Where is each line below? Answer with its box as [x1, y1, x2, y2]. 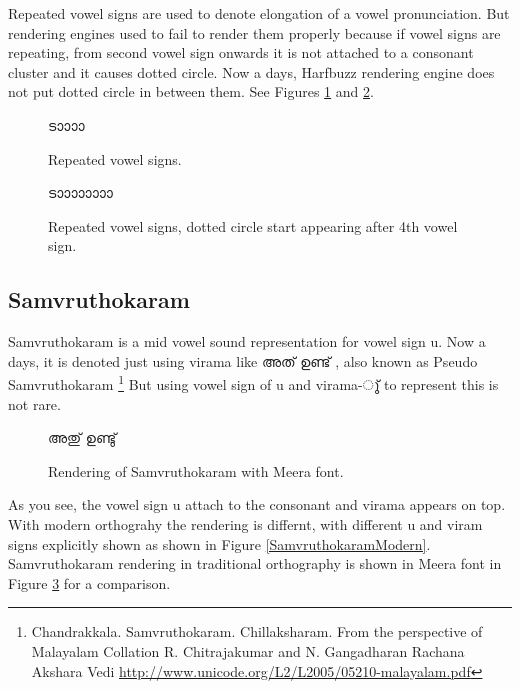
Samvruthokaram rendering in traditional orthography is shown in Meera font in [8, 553, 502, 574]
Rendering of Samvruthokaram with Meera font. [48, 460, 344, 481]
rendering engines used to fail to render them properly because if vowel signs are [8, 22, 501, 43]
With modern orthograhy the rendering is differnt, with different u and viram [8, 513, 483, 534]
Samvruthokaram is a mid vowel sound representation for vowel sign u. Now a [8, 331, 486, 352]
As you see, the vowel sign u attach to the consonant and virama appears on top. [8, 494, 506, 515]
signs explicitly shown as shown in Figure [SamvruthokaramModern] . [8, 533, 431, 554]
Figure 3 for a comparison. [8, 572, 171, 593]
